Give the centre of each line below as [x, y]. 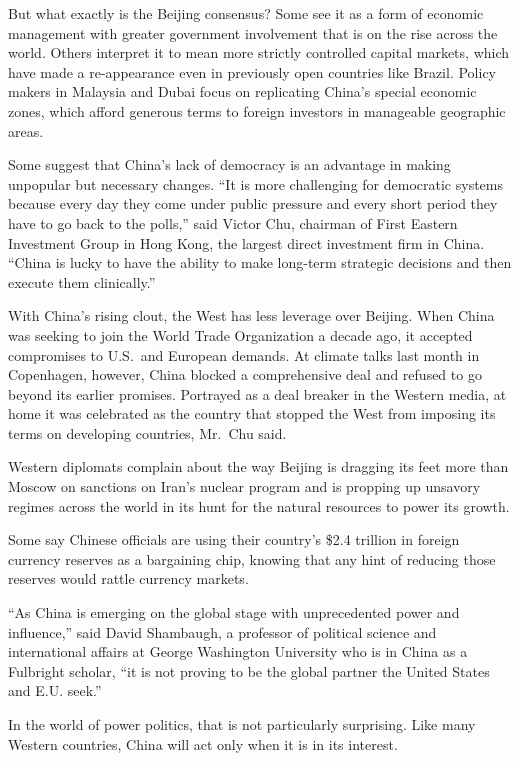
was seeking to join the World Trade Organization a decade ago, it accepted [240, 334]
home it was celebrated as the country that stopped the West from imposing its [252, 413]
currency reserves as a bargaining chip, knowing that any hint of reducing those [252, 558]
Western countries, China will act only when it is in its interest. [203, 743]
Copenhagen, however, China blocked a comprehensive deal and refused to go [245, 374]
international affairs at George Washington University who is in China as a [238, 651]
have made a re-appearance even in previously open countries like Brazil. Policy [252, 71]
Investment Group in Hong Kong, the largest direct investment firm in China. [246, 242]
